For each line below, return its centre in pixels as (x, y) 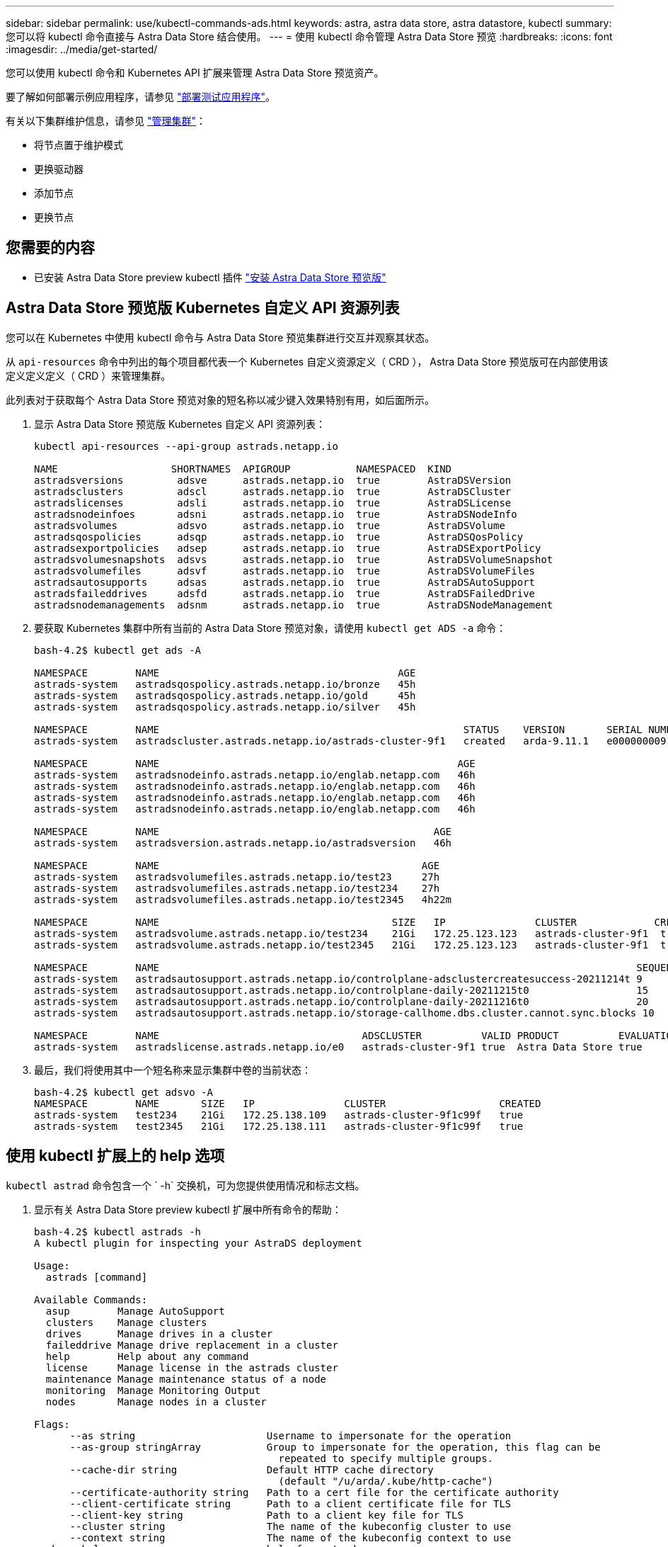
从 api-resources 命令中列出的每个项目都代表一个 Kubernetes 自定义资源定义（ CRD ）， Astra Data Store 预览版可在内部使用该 (307, 361)
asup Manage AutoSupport (135, 1311)
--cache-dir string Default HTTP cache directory (252, 1469)
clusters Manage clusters (126, 1322)
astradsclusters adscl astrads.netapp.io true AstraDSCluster (273, 491)
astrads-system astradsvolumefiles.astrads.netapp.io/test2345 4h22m (243, 899)
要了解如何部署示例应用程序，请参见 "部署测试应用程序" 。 (140, 97)
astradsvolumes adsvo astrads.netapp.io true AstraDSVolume (270, 525)
